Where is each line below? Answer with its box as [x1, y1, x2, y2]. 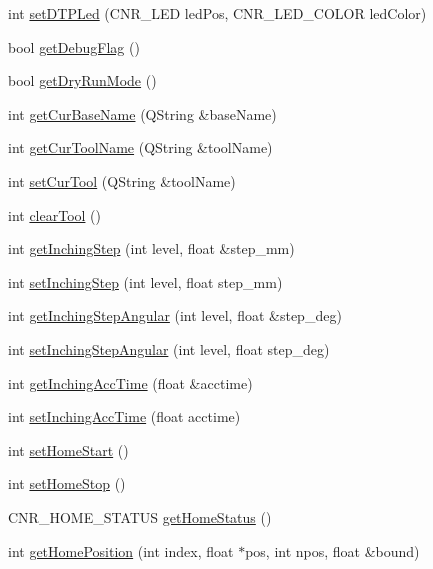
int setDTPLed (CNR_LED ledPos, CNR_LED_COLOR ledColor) [8, 3, 427, 23]
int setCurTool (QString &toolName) [8, 170, 236, 191]
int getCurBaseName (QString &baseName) [8, 103, 277, 124]
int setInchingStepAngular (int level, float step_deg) [8, 338, 330, 359]
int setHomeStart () [8, 439, 129, 460]
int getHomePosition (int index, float [8, 540, 234, 561]
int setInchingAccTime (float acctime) [8, 406, 241, 427]
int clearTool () [8, 204, 102, 225]
